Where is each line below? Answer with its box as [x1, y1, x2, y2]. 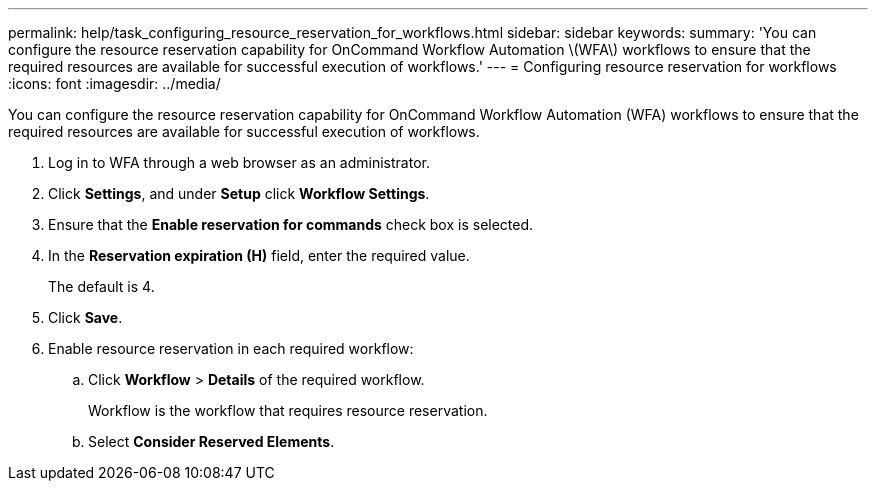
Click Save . [48, 309, 123, 326]
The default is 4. [48, 278, 155, 295]
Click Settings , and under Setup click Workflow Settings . [48, 185, 430, 202]
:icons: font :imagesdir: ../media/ [8, 75, 221, 92]
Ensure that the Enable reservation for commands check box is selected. [48, 216, 534, 233]
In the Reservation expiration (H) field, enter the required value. [48, 247, 470, 264]
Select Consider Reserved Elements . [88, 433, 335, 450]
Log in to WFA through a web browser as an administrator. [48, 154, 430, 171]
